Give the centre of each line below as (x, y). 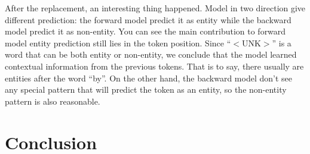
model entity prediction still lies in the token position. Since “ (118, 43)
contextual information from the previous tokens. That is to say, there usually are (154, 66)
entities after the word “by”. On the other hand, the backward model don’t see (148, 78)
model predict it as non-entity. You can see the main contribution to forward (145, 31)
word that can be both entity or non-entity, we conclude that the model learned (151, 54)
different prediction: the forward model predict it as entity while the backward (148, 19)
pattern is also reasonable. (53, 101)
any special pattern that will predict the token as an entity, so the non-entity (146, 89)
